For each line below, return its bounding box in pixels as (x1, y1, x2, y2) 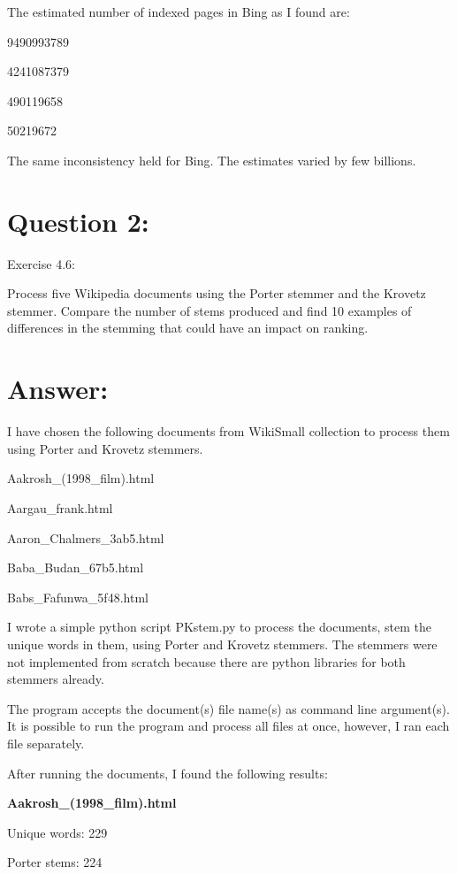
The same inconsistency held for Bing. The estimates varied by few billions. (7, 150, 416, 169)
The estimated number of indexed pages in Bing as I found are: (7, 3, 350, 20)
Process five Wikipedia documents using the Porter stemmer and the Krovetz (7, 284, 426, 303)
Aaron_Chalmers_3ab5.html (7, 528, 164, 547)
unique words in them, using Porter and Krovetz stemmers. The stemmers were (7, 634, 438, 653)
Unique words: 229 (7, 823, 108, 841)
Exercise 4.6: (7, 254, 75, 272)
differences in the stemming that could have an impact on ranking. (7, 318, 369, 337)
